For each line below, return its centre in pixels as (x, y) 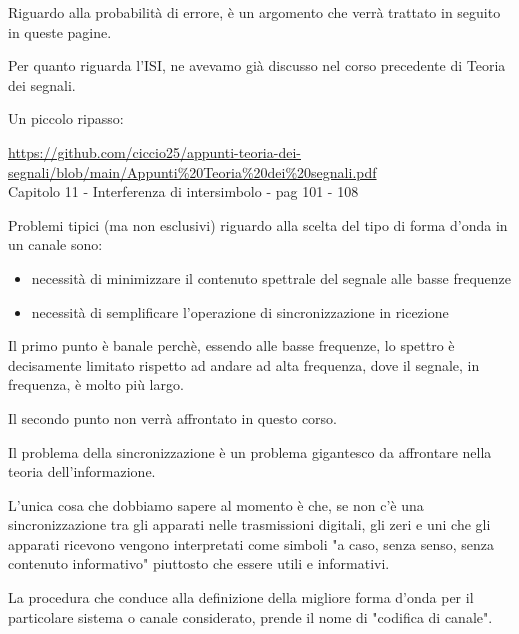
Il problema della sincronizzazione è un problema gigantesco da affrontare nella (250, 451)
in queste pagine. (60, 31)
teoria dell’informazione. (82, 471)
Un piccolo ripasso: (66, 118)
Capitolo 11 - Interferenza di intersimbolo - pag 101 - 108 (183, 191)
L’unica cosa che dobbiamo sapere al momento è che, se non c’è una (216, 504)
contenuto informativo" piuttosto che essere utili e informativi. (199, 563)
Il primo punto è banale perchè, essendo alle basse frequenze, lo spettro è (231, 345)
